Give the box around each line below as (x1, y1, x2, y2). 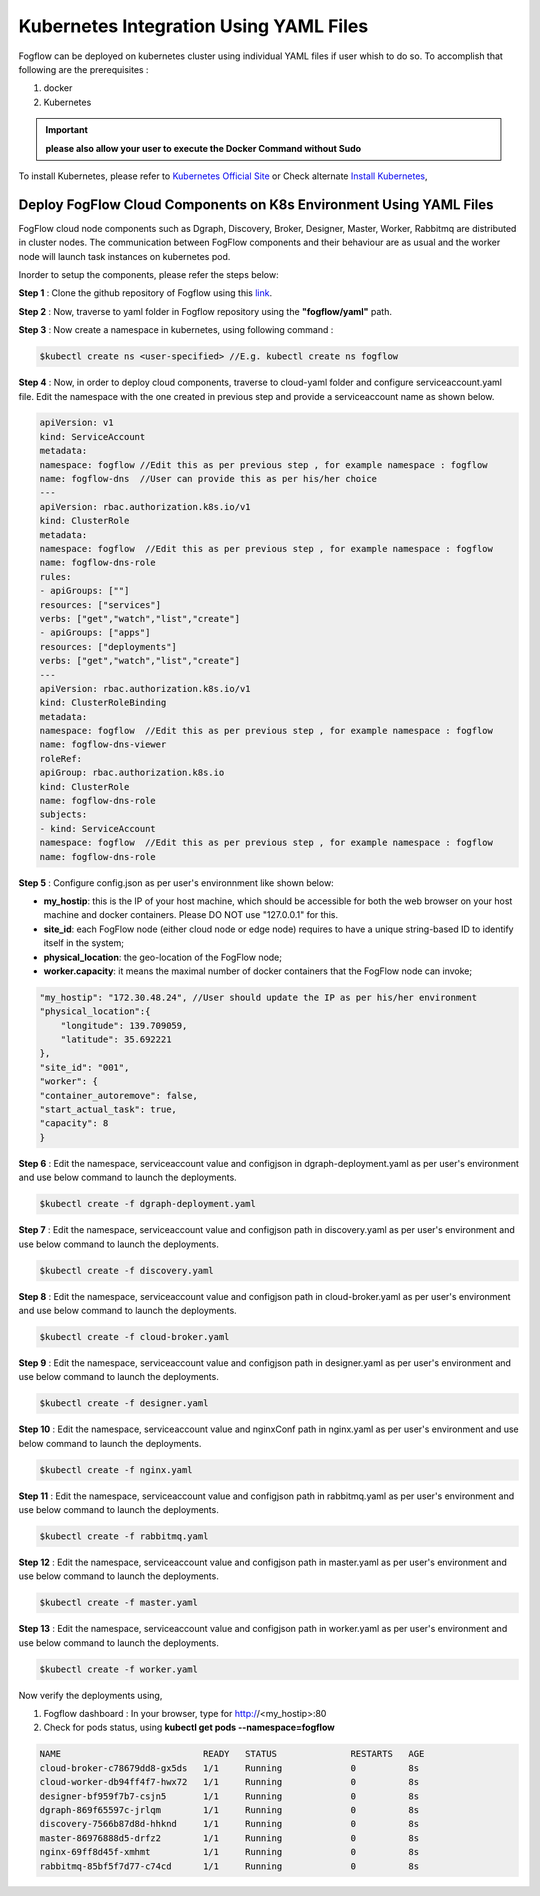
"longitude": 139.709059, (60, 1020, 188, 1031)
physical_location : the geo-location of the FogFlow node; (43, 951, 283, 963)
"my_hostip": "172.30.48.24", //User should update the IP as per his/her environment (39, 991, 478, 1003)
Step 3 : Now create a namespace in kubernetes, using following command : (18, 324, 334, 336)
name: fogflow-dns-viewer (39, 739, 167, 750)
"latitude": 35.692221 (60, 1034, 172, 1045)
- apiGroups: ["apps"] (39, 627, 151, 639)
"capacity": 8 (39, 1118, 109, 1129)
